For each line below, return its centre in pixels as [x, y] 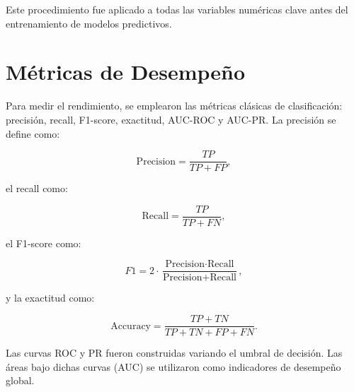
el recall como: [37, 188]
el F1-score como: [44, 243]
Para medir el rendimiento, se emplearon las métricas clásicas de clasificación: [174, 106]
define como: [33, 133]
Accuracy [131, 326]
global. [20, 380]
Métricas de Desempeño [126, 72]
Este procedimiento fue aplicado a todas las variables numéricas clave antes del [177, 9]
